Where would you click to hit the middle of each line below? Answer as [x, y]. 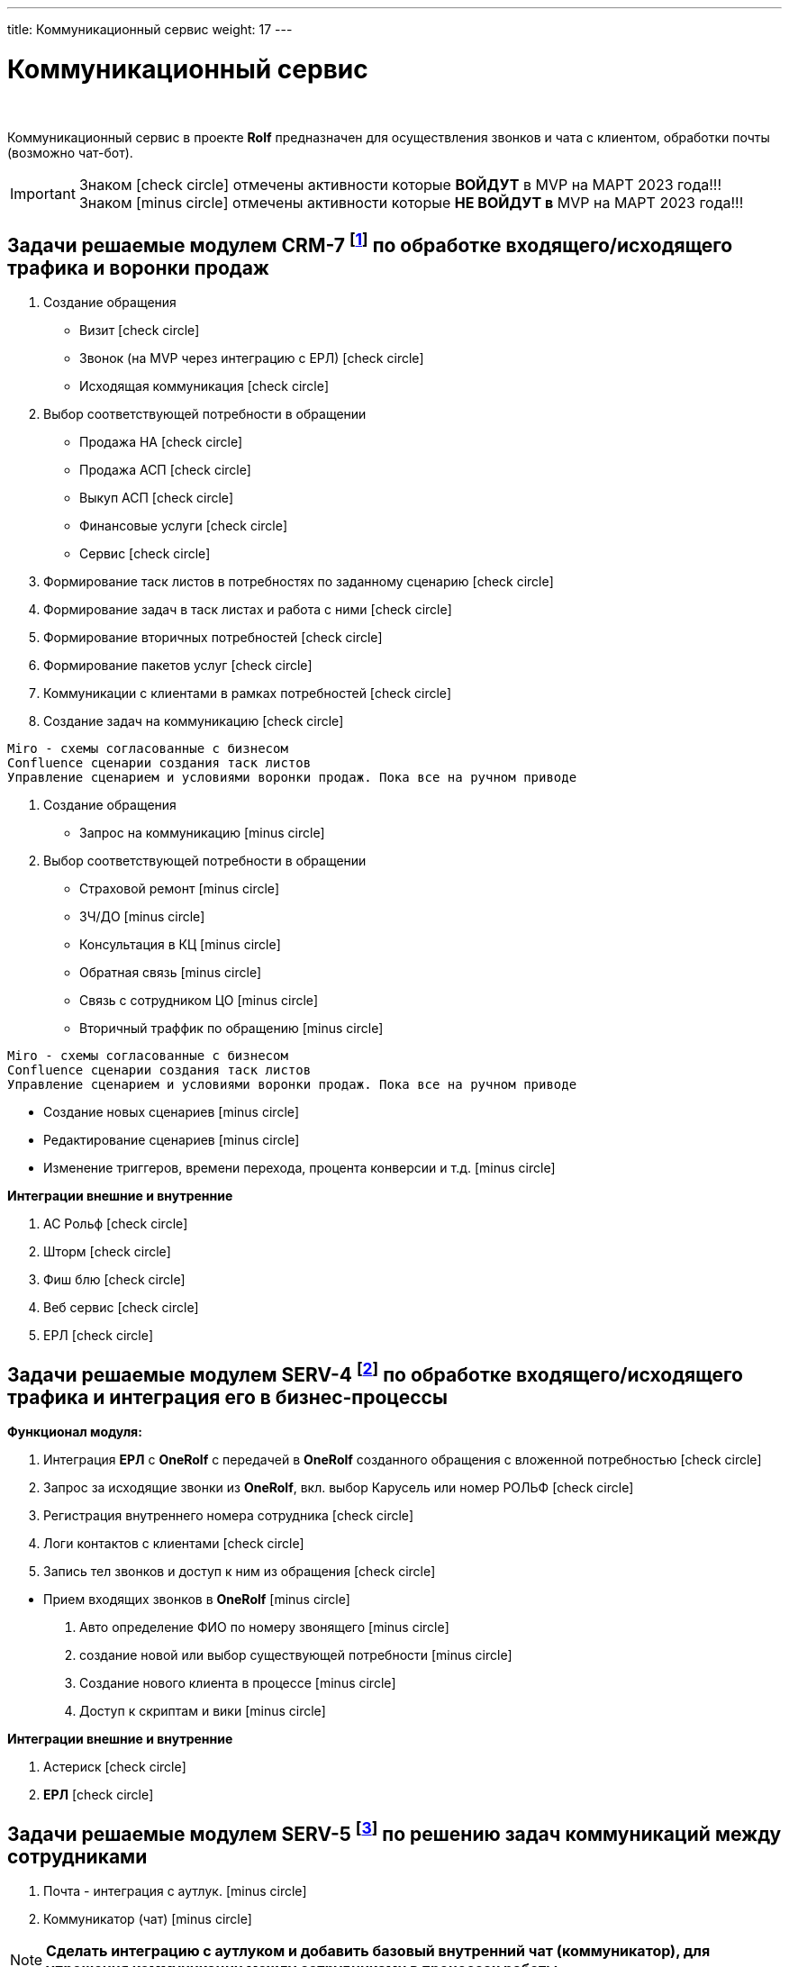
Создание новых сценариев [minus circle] [172, 1112]
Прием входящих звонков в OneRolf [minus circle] [197, 1600]
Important [43, 193]
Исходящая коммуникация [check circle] [204, 386]
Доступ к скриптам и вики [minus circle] [203, 1711]
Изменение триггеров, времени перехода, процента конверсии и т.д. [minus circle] [299, 1168]
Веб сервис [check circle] [121, 1308]
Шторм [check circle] [107, 1252]
